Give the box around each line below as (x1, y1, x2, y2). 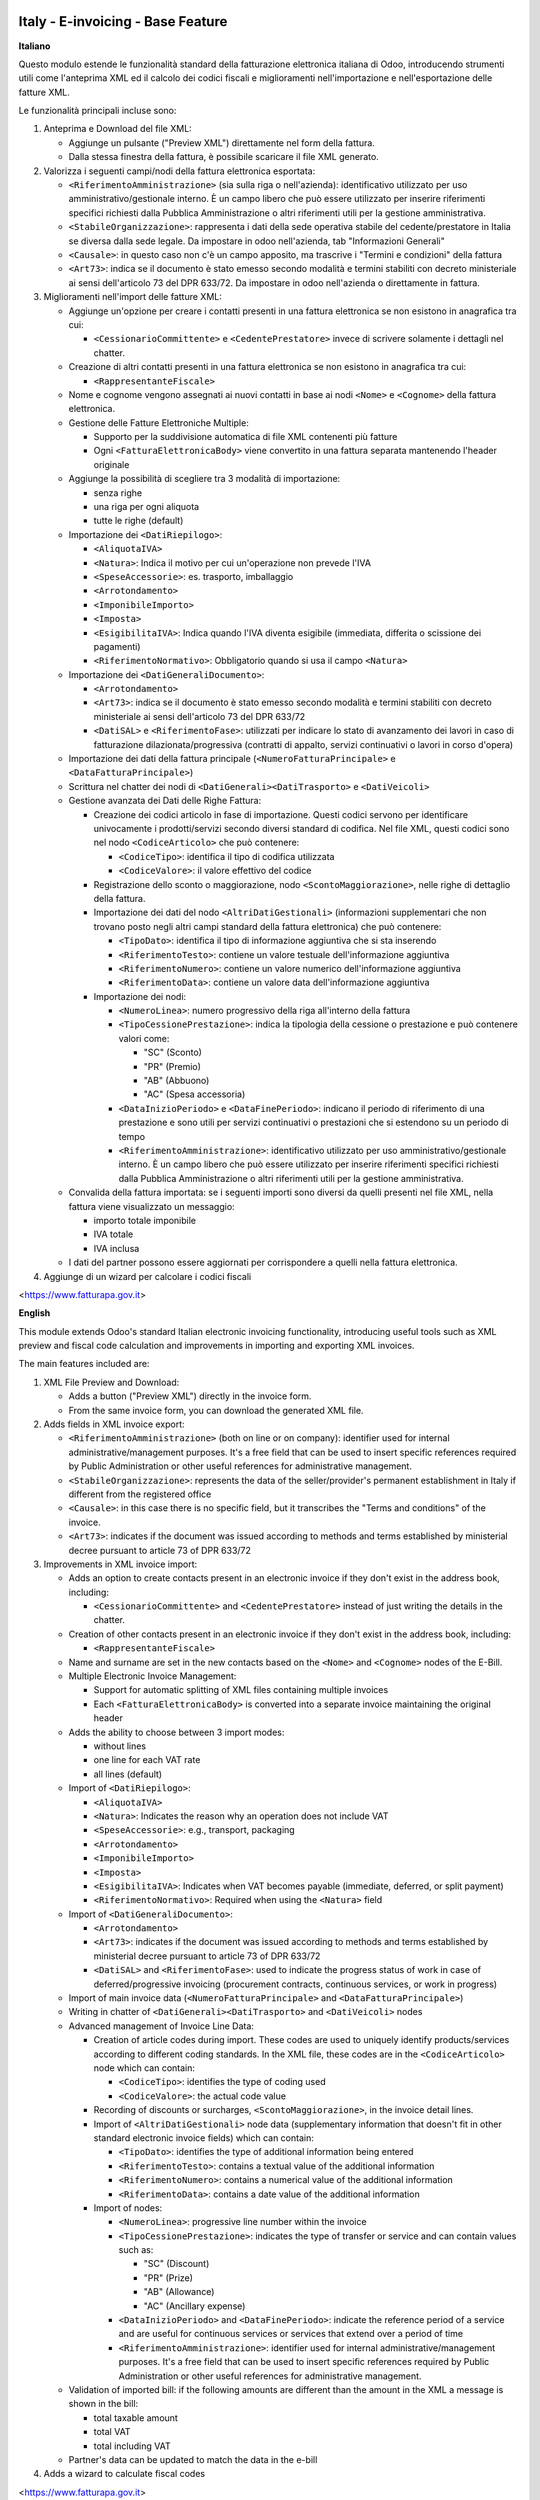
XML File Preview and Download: (43, 1376, 180, 1388)
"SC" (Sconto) (143, 1046, 202, 1059)
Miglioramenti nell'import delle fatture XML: (43, 291, 222, 303)
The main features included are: (18, 1358, 150, 1370)
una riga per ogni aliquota (93, 501, 200, 513)
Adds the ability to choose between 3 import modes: (68, 1726, 285, 1738)
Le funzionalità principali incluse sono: (18, 105, 177, 117)
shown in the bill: (68, 2398, 139, 2410)
